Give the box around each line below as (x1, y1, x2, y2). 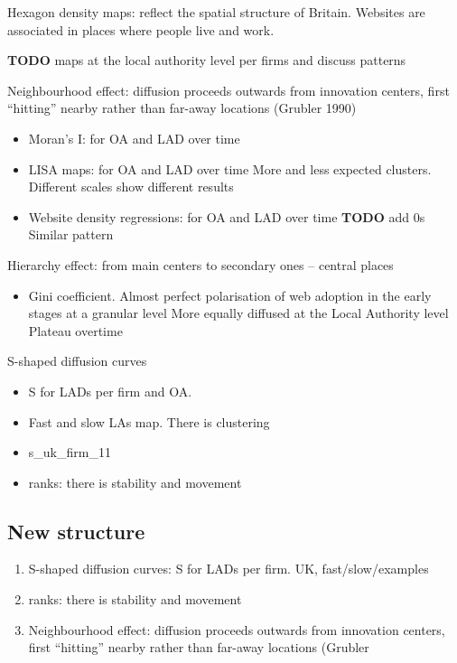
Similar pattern (28, 225, 114, 244)
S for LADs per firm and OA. (28, 381, 192, 400)
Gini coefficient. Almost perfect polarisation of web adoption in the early (28, 285, 432, 304)
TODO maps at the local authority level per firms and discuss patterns (7, 51, 406, 70)
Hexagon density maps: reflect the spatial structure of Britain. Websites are (7, 3, 425, 21)
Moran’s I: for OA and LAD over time (28, 128, 240, 147)
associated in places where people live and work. (7, 20, 275, 39)
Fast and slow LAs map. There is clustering (28, 412, 270, 431)
